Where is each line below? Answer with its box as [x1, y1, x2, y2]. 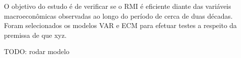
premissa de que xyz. [4, 29, 67, 40]
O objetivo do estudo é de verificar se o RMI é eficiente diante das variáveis [4, 1, 231, 11]
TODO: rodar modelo [4, 46, 69, 57]
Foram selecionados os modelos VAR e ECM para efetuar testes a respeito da [4, 20, 237, 30]
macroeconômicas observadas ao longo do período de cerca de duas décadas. [4, 10, 233, 21]
